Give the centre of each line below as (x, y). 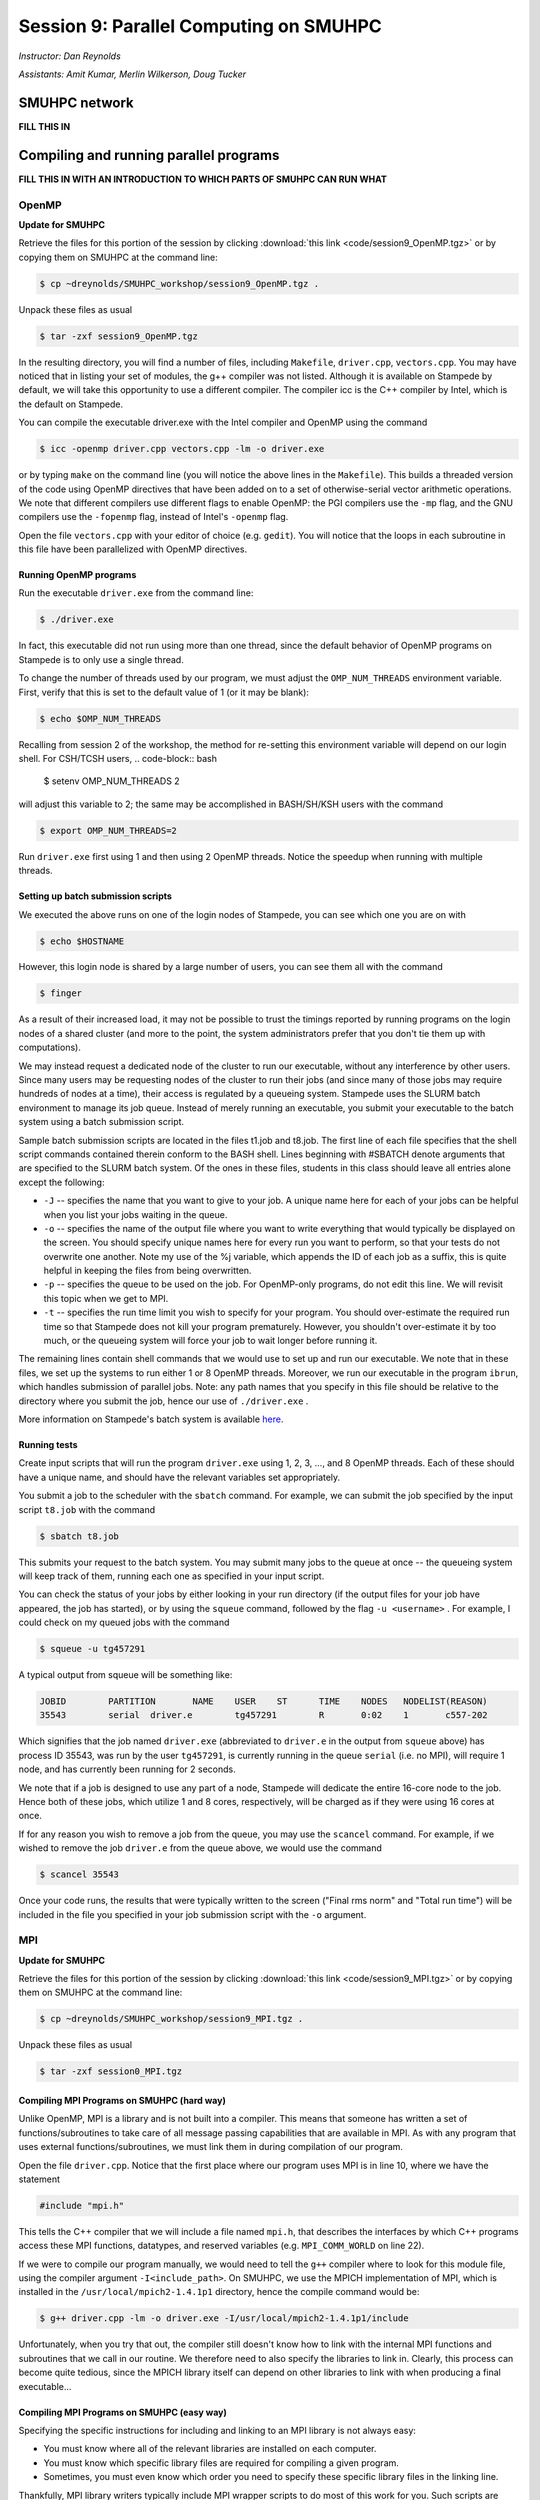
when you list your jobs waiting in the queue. (135, 1214)
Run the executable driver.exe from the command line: (136, 593)
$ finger (61, 993)
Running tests (48, 1444)
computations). (50, 1047)
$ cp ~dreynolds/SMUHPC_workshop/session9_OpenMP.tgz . (179, 283)
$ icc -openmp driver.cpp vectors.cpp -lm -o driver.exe (182, 449)
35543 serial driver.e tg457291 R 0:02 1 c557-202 (264, 1715)
